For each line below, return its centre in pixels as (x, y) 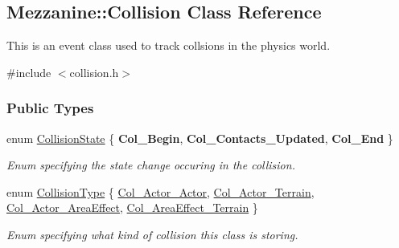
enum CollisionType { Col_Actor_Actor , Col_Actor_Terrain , (160, 191)
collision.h (94, 72)
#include (29, 72)
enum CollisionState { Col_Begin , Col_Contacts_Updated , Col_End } (200, 138)
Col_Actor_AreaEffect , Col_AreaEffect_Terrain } (132, 207)
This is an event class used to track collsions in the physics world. (169, 45)
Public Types (50, 108)
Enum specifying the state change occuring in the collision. (151, 165)
